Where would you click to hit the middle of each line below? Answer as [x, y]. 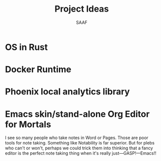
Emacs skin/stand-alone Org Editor [77, 114]
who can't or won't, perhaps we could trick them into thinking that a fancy [79, 148]
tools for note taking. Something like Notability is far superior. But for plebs [80, 143]
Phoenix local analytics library [67, 92]
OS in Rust [26, 47]
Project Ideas [82, 9]
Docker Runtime [38, 70]
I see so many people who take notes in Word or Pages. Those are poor [77, 138]
